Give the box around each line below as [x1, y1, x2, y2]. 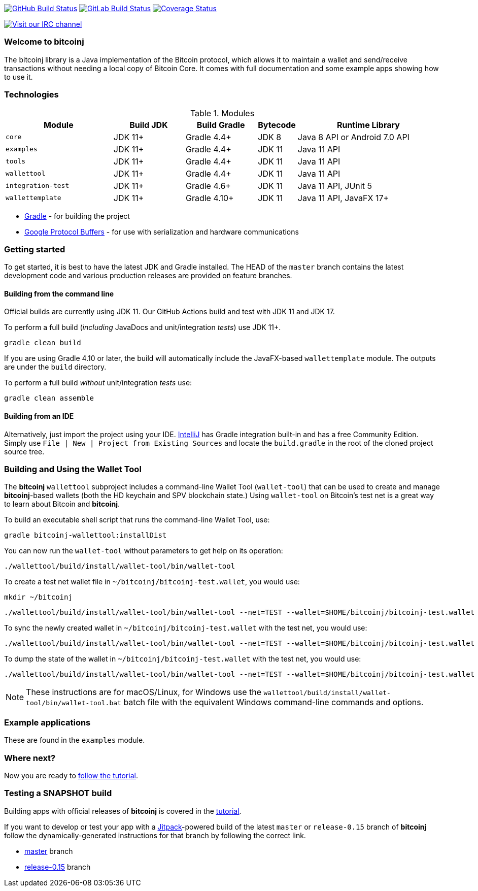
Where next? [4, 752, 56, 763]
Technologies [4, 89, 59, 100]
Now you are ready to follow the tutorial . [4, 771, 138, 780]
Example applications [4, 717, 91, 728]
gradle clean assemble [4, 394, 94, 403]
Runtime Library [336, 119, 400, 130]
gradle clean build [4, 339, 81, 347]
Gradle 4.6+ [185, 180, 231, 191]
